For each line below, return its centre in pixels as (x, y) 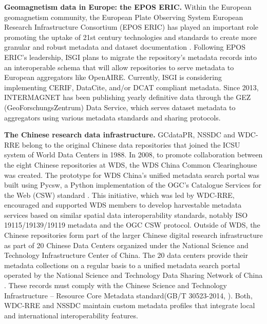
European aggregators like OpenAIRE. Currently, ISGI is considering (113, 77)
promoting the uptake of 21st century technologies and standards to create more (131, 37)
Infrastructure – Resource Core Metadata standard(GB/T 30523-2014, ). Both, (128, 295)
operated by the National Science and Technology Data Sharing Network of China (133, 275)
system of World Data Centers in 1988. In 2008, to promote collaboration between (133, 155)
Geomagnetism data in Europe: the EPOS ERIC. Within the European (128, 7)
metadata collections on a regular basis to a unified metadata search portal (122, 265)
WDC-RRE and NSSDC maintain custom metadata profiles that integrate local (130, 305)
